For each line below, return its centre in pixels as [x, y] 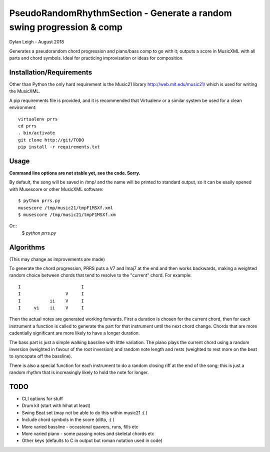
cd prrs [27, 126]
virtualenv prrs [38, 119]
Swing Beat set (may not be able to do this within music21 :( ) [84, 412]
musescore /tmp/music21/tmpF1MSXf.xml [66, 208]
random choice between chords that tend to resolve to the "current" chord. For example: [100, 275]
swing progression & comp [66, 27]
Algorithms [27, 247]
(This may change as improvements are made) [57, 259]
